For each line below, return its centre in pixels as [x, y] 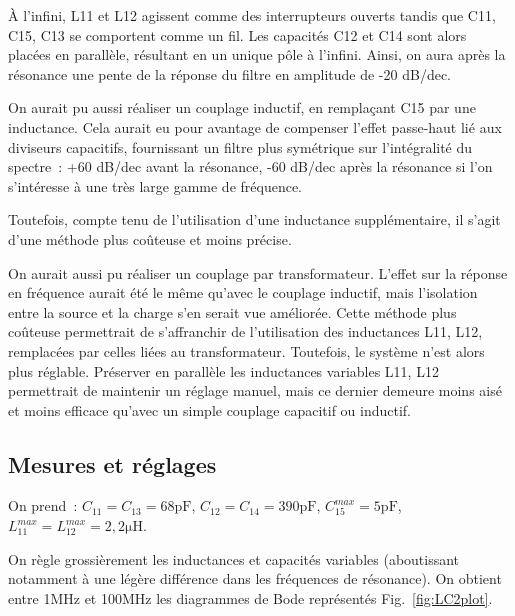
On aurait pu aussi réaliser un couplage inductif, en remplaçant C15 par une [242, 107]
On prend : [43, 505]
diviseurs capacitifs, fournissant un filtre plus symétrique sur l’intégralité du [240, 146]
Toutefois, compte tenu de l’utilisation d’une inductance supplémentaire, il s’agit [254, 219]
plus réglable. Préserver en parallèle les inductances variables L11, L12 [223, 370]
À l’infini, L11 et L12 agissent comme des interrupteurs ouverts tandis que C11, [252, 15]
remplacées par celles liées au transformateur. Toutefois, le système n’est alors [246, 350]
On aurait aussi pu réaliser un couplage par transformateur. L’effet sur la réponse [258, 272]
